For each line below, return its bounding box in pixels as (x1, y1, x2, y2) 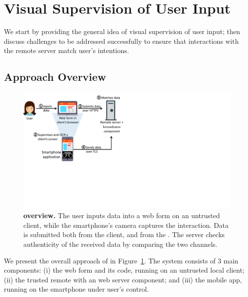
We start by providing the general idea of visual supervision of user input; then (4, 26, 240, 37)
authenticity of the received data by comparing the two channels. (23, 239, 217, 249)
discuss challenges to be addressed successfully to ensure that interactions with (4, 36, 239, 46)
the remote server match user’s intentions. (4, 45, 129, 56)
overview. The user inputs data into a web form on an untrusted (23, 210, 220, 221)
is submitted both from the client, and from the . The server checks (23, 229, 225, 240)
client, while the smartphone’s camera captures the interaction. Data (23, 220, 229, 230)
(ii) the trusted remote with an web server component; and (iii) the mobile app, (4, 274, 242, 284)
